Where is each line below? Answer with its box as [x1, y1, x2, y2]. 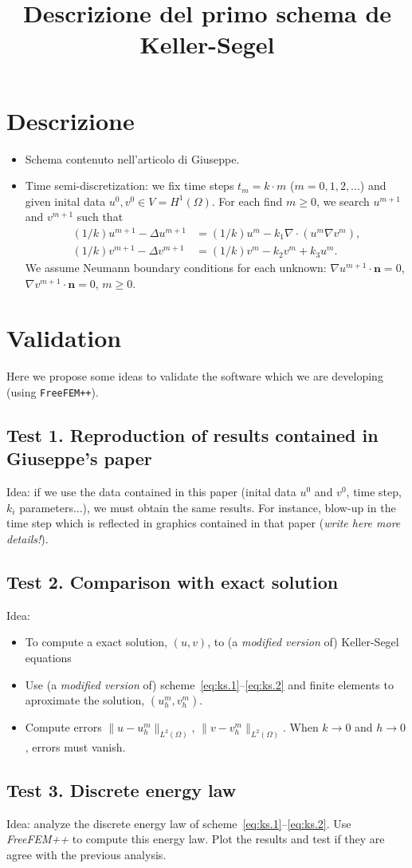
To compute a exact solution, [25, 633, 167, 650]
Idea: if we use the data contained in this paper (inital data [6, 483, 296, 500]
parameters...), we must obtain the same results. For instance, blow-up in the [19, 499, 396, 515]
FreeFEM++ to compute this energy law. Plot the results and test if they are [6, 831, 385, 847]
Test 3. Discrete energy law [6, 778, 237, 803]
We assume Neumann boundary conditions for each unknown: [25, 259, 327, 276]
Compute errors [25, 719, 102, 736]
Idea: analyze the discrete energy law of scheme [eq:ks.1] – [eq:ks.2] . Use [6, 815, 351, 831]
